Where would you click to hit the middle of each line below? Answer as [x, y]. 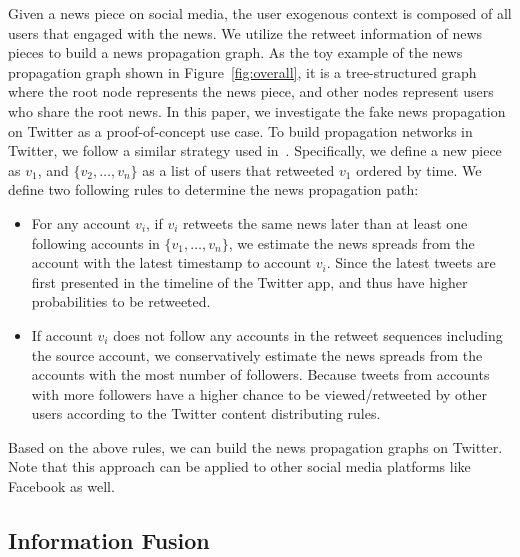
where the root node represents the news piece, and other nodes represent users [251, 91]
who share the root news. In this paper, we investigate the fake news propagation [257, 110]
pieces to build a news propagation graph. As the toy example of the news [235, 52]
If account [62, 334]
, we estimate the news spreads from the [351, 242]
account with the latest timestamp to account [171, 262]
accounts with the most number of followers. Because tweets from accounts [260, 374]
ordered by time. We [419, 169]
